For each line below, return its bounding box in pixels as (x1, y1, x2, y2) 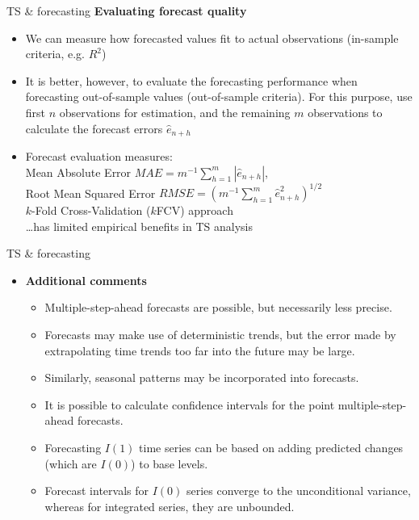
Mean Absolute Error (25, 163, 132, 180)
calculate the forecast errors (25, 120, 163, 136)
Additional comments (25, 271, 147, 288)
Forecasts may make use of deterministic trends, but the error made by (44, 326, 396, 343)
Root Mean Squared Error (25, 184, 156, 201)
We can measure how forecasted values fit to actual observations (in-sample (25, 29, 399, 46)
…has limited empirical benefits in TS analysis (25, 217, 253, 234)
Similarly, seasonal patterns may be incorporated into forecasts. (44, 369, 359, 386)
